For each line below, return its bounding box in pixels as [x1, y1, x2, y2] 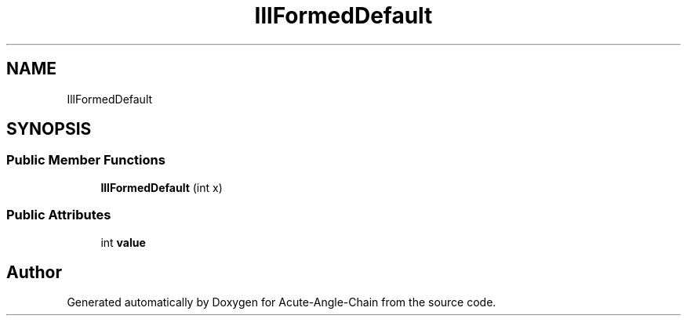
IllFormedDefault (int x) [100, 180, 223, 194]
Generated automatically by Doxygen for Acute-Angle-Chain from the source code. [67, 295, 496, 309]
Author [6, 262, 62, 282]
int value [100, 235, 146, 249]
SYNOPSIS [6, 119, 92, 139]
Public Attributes [6, 207, 111, 223]
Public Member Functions [6, 152, 165, 168]
